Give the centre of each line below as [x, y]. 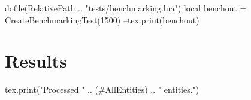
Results [36, 61]
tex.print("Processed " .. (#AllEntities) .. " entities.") [102, 90]
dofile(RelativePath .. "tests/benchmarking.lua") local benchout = [126, 8]
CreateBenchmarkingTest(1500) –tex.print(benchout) [102, 19]
